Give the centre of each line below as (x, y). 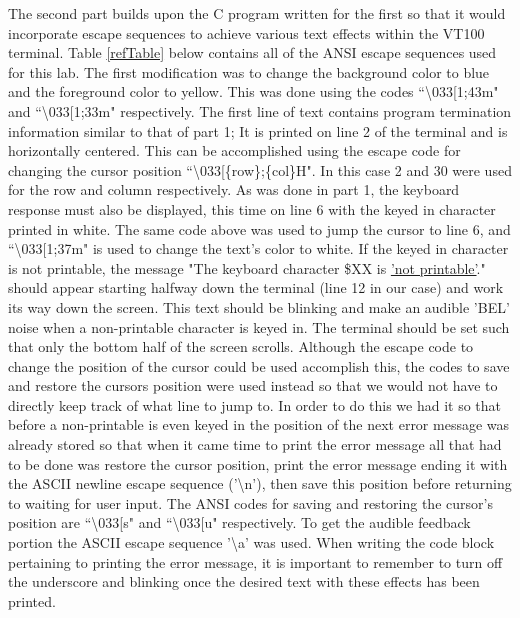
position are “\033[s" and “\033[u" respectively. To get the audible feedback (239, 522)
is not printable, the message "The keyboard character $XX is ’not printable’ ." (247, 267)
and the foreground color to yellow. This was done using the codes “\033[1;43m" (253, 91)
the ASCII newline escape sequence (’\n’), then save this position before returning (260, 483)
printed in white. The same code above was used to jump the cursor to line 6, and (259, 228)
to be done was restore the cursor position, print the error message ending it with (258, 463)
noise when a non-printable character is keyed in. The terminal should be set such (259, 326)
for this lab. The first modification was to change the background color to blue (249, 71)
